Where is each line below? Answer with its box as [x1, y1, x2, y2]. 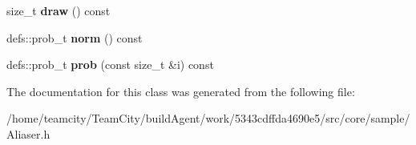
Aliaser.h [6, 125, 50, 142]
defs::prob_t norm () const [6, 29, 143, 46]
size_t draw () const [6, 2, 111, 18]
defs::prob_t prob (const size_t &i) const [6, 56, 214, 73]
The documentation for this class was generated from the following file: [6, 83, 355, 99]
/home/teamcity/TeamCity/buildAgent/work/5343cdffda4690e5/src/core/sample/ [6, 110, 410, 127]
